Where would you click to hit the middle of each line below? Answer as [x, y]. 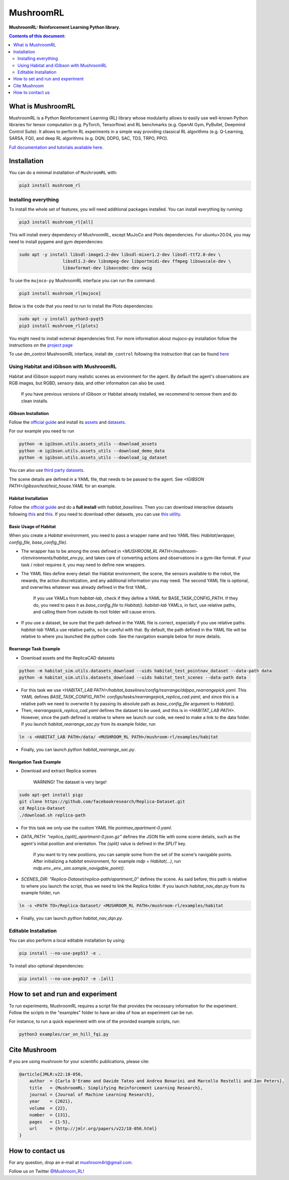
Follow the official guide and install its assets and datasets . [68, 422]
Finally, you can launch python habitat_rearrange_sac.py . [78, 749]
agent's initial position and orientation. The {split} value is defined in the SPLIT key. [104, 843]
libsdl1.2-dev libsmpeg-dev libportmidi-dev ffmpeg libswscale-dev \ [147, 261]
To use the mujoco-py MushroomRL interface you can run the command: [82, 281]
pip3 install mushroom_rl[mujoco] [60, 293]
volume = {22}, [48, 1108]
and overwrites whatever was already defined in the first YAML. [84, 587]
